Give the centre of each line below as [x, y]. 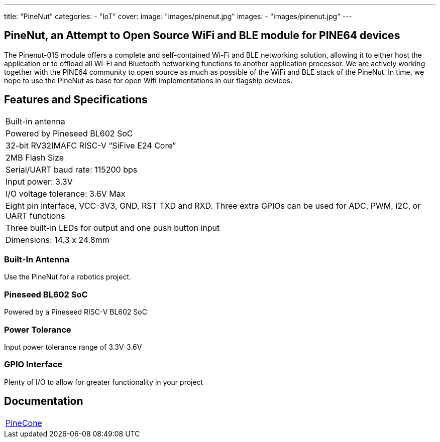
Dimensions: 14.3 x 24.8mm [58, 240]
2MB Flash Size [35, 157]
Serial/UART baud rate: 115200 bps [72, 169]
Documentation [44, 401]
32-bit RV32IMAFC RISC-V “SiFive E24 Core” [91, 145]
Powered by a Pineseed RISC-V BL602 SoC [76, 312]
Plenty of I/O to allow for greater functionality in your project [104, 382]
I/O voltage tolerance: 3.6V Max [66, 193]
